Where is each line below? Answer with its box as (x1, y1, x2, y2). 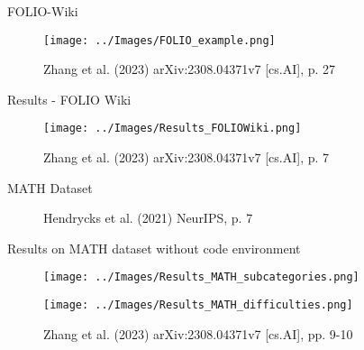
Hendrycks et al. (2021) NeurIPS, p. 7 (43, 208, 253, 227)
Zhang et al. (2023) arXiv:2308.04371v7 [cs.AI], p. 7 (43, 148, 330, 167)
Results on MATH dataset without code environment (7, 238, 301, 257)
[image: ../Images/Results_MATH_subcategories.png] (43, 271, 359, 284)
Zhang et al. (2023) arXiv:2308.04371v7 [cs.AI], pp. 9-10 (43, 324, 353, 343)
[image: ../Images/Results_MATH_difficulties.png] (43, 299, 353, 312)
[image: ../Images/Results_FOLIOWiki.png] (43, 122, 302, 135)
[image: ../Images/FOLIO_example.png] (43, 33, 276, 47)
